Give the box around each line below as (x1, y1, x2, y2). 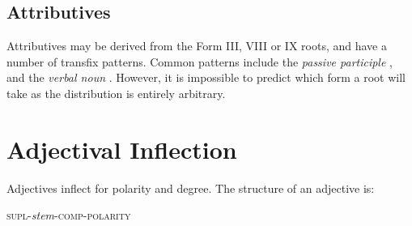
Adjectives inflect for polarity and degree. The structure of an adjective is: (6, 179, 375, 196)
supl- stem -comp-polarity (6, 207, 131, 224)
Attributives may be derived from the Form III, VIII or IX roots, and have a (6, 37, 387, 54)
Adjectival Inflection (6, 132, 237, 165)
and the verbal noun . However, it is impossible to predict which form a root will (6, 69, 406, 86)
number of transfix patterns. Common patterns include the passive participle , (6, 53, 393, 70)
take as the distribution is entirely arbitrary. (6, 84, 226, 101)
